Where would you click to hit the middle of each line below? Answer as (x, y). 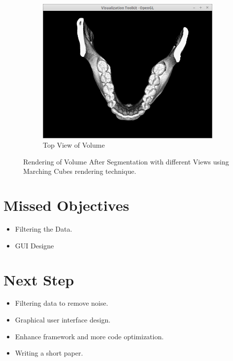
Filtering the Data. (44, 229)
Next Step (39, 279)
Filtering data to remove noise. (62, 303)
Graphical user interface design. (63, 320)
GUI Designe (34, 245)
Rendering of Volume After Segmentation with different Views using (126, 161)
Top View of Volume (74, 145)
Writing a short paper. (49, 353)
